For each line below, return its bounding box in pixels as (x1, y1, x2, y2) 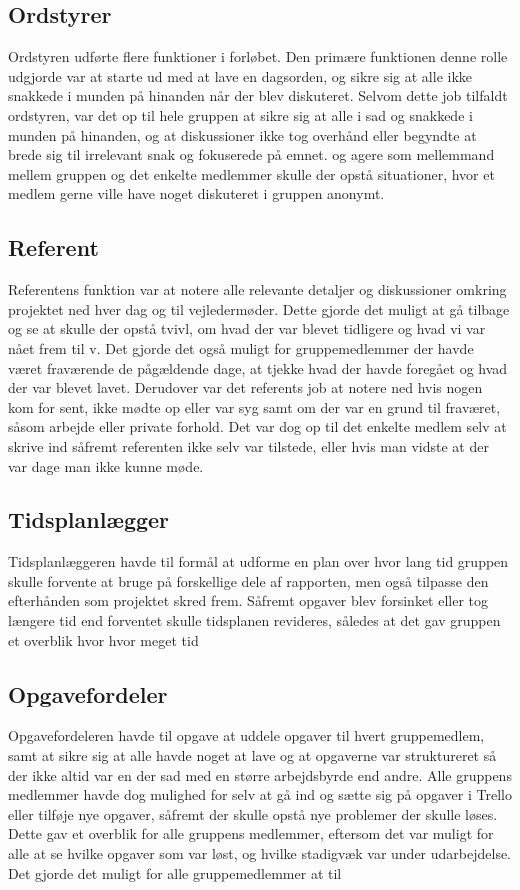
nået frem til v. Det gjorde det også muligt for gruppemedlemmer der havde (8, 337, 474, 358)
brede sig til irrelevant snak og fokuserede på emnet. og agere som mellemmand (8, 144, 495, 165)
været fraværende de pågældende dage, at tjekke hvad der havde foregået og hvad (8, 357, 508, 378)
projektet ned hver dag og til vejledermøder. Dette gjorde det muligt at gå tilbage (8, 298, 510, 319)
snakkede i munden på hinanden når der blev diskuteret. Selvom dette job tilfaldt (8, 85, 508, 106)
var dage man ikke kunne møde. (8, 455, 204, 476)
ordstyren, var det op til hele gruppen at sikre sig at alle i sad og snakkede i (8, 104, 473, 125)
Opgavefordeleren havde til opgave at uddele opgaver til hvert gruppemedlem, (8, 725, 485, 746)
